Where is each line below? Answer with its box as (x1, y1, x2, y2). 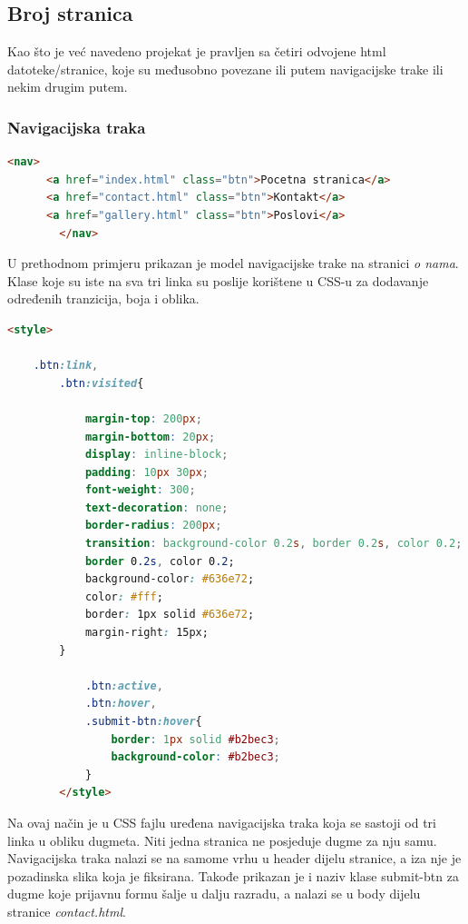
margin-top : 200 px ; (84, 412, 202, 425)
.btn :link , (33, 359, 99, 373)
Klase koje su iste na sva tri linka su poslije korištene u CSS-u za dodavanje (7, 271, 429, 290)
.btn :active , (84, 679, 163, 692)
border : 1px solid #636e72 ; (84, 608, 255, 621)
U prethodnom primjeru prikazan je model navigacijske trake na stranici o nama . (7, 253, 459, 273)
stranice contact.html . (7, 901, 126, 920)
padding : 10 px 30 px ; (84, 465, 210, 479)
